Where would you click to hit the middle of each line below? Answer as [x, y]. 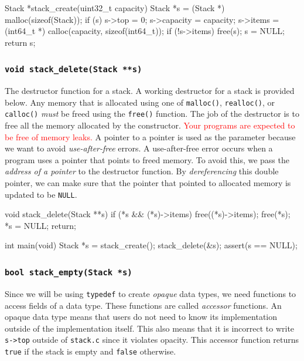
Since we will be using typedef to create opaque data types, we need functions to [151, 293]
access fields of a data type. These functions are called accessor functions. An [143, 305]
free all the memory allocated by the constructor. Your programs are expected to [150, 125]
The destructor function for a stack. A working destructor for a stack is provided [150, 91]
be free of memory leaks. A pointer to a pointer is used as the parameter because [150, 136]
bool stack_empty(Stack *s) [69, 272]
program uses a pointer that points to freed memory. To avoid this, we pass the [147, 159]
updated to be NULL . [41, 194]
